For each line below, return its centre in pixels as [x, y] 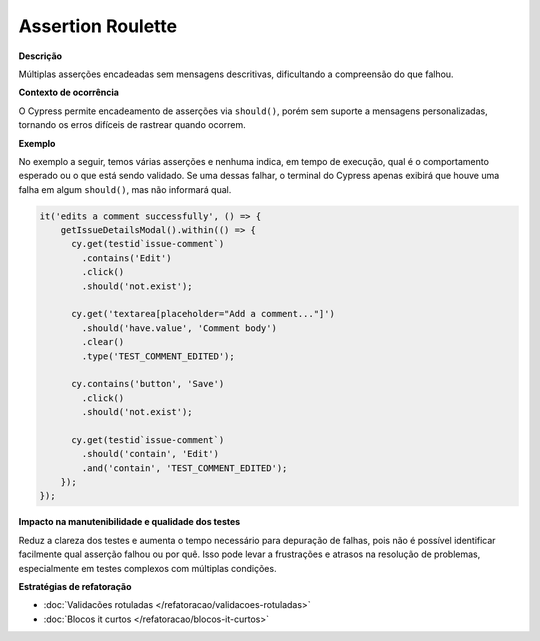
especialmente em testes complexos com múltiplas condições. [147, 568]
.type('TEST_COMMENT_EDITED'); [158, 356]
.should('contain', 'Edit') [150, 454]
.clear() [103, 342]
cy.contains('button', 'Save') [148, 384]
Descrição [40, 56]
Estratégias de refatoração [75, 587]
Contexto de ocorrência [69, 92]
